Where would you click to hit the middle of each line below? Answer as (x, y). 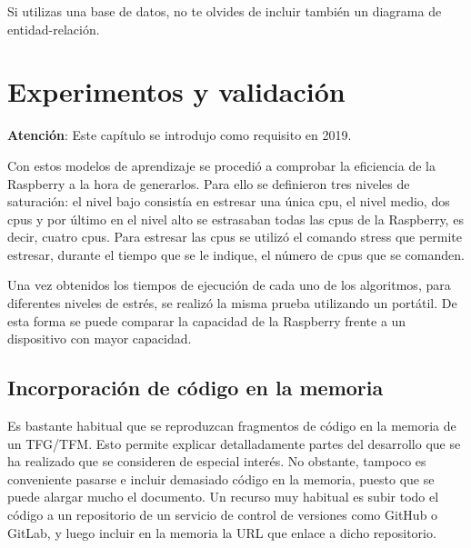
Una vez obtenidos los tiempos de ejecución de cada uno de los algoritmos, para (229, 285)
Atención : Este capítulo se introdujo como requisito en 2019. (180, 135)
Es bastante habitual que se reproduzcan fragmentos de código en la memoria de (232, 426)
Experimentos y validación (176, 91)
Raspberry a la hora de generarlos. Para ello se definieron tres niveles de (209, 183)
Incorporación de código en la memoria (195, 388)
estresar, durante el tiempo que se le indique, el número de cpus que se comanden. (236, 254)
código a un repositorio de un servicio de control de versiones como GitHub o (223, 515)
